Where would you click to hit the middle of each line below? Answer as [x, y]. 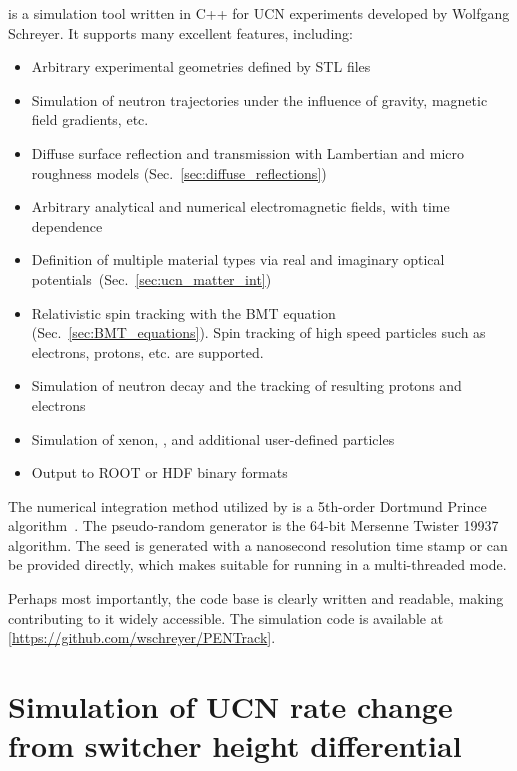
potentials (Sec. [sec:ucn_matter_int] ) [151, 278]
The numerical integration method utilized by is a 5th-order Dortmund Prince [247, 505]
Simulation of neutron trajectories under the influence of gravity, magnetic [259, 99]
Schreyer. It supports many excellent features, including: [180, 32]
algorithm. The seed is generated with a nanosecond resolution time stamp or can [258, 544]
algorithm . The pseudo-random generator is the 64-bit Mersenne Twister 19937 [253, 525]
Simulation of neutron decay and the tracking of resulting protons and [246, 385]
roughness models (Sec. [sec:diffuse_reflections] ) [179, 172]
